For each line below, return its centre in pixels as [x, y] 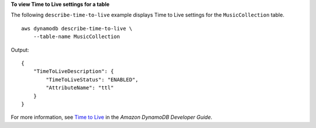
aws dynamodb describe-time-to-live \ [77, 28]
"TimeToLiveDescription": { [73, 71]
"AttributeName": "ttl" [80, 88]
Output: [20, 50]
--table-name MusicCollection [76, 37]
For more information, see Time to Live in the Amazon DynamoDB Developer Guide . [112, 117]
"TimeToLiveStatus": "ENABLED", [92, 79]
